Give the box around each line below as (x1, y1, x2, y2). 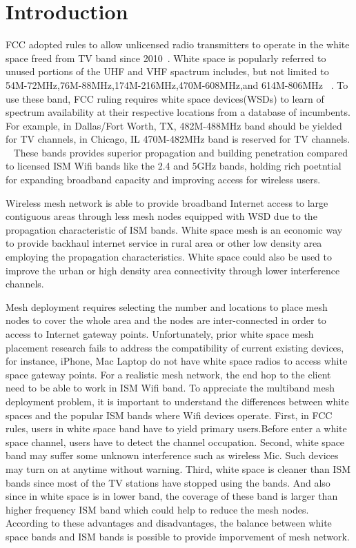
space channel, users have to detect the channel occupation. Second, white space (6, 434, 345, 449)
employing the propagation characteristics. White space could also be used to (6, 250, 332, 264)
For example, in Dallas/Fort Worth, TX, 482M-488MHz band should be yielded (6, 118, 342, 132)
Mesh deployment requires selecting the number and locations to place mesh (6, 299, 328, 314)
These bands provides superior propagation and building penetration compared (13, 145, 348, 159)
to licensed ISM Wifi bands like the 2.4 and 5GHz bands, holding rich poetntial (6, 159, 342, 173)
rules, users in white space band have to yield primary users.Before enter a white (6, 421, 347, 436)
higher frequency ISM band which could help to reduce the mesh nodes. (6, 502, 309, 516)
